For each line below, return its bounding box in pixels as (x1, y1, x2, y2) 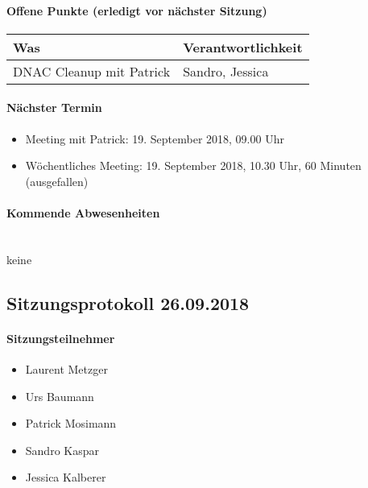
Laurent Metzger (25, 360, 108, 377)
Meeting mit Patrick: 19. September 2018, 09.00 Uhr (25, 130, 284, 147)
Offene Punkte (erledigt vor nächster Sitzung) (6, 2, 267, 19)
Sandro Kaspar (25, 441, 99, 458)
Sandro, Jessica (183, 61, 269, 81)
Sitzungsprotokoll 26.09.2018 (6, 290, 250, 315)
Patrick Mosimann (25, 415, 117, 432)
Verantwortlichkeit (183, 37, 303, 56)
